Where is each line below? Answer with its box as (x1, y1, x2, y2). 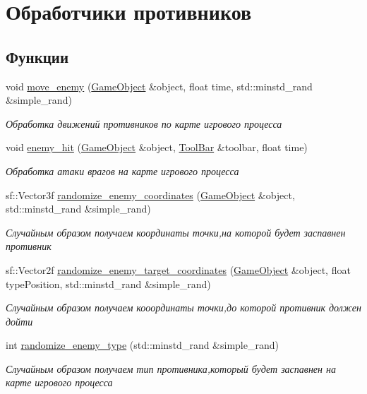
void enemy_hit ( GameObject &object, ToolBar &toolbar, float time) (6, 140, 308, 155)
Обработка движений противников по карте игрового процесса (6, 116, 282, 131)
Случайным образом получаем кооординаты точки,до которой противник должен (6, 300, 361, 315)
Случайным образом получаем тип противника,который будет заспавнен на (6, 361, 336, 376)
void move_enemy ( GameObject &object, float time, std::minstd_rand (6, 78, 313, 93)
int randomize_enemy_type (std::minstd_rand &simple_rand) (6, 338, 279, 352)
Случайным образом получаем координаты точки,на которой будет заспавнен (6, 225, 346, 239)
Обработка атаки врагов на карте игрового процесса (6, 163, 239, 178)
